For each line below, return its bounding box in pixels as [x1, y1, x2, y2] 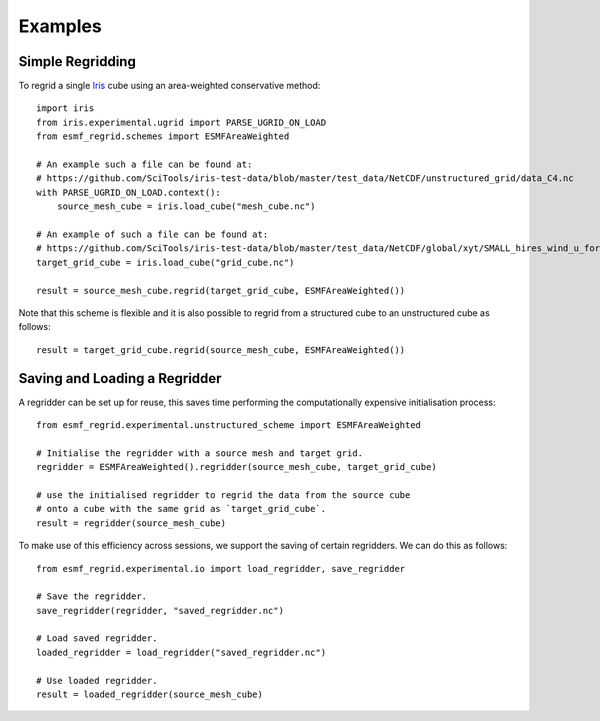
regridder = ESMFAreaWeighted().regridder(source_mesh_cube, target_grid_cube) [36, 461, 437, 473]
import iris [36, 103, 95, 114]
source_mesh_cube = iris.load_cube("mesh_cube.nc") [56, 201, 316, 212]
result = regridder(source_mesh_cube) [36, 517, 227, 529]
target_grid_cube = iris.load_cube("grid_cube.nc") [36, 256, 295, 268]
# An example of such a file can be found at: [36, 228, 269, 240]
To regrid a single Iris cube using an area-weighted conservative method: [18, 80, 321, 92]
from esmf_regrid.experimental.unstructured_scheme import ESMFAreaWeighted [36, 420, 422, 430]
